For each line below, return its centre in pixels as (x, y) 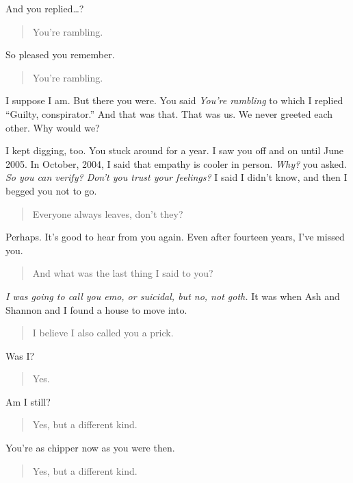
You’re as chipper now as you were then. (90, 448)
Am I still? (28, 401)
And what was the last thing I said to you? (123, 273)
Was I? (20, 355)
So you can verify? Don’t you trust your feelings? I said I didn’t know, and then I (176, 177)
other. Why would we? (53, 127)
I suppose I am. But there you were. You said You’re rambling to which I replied (174, 100)
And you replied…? (45, 8)
